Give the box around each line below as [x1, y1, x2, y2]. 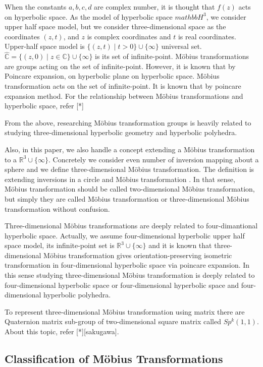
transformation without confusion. [5, 203, 110, 214]
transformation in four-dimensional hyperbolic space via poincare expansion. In [5, 260, 250, 270]
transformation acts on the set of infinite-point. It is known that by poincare [5, 80, 241, 91]
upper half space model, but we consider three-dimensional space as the [5, 21, 226, 32]
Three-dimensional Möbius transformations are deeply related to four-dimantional [5, 220, 258, 231]
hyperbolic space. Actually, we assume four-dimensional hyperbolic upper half [5, 230, 245, 240]
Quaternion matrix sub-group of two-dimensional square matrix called [5, 316, 222, 327]
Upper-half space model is [5, 41, 85, 51]
